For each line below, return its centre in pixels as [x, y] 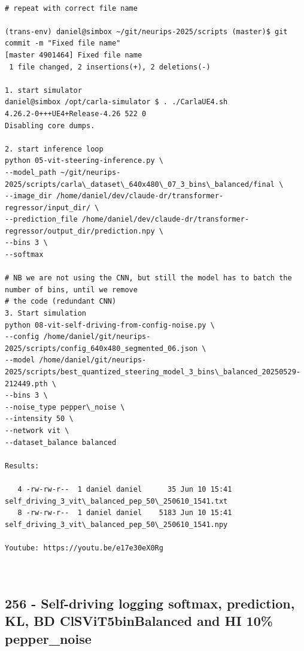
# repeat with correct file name [71, 8]
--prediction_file [41, 219]
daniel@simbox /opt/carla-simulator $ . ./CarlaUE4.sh [116, 102]
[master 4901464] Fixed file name [74, 55]
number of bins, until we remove [71, 290]
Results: [22, 466]
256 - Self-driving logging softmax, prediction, [150, 603]
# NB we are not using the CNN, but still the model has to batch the [148, 278]
